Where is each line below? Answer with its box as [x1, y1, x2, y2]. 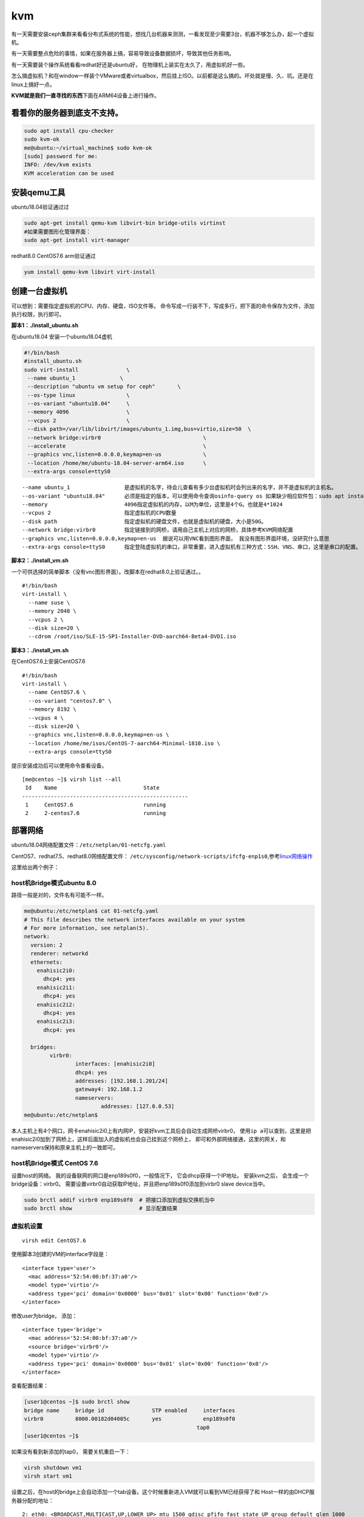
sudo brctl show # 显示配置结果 [24, 1205, 178, 1212]
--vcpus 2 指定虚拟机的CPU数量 [22, 510, 177, 516]
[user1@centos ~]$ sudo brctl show [24, 1399, 130, 1405]
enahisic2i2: [36, 1001, 76, 1008]
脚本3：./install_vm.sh [11, 646, 69, 654]
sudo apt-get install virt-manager [24, 237, 130, 244]
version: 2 [30, 941, 63, 948]
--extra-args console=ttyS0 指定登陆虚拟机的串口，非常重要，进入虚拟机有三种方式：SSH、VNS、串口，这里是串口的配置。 [22, 543, 362, 550]
